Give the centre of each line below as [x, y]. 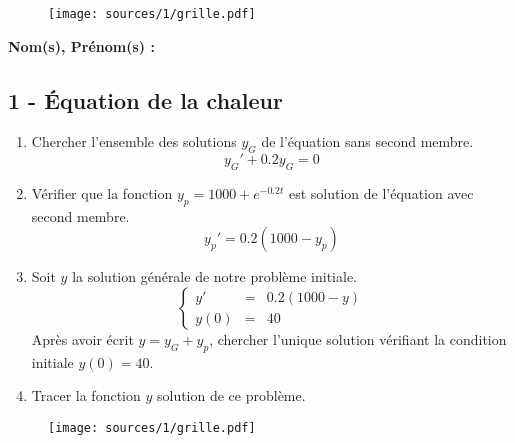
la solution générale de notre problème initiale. [215, 276]
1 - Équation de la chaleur [145, 99]
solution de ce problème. [231, 395]
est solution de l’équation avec [381, 193]
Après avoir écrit [82, 339]
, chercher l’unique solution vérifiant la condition [358, 339]
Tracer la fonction [86, 395]
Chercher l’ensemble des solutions [134, 141]
